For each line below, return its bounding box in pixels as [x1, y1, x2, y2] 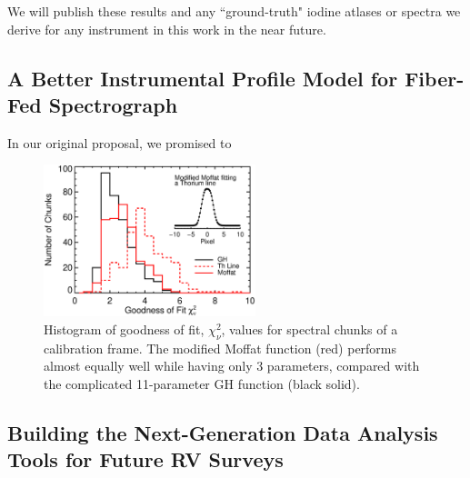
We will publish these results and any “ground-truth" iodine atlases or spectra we [7, 2, 461, 20]
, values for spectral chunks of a [221, 319, 398, 338]
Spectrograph [48, 90, 178, 118]
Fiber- [405, 64, 465, 92]
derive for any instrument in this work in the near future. [7, 19, 326, 38]
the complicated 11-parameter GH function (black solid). [44, 373, 360, 393]
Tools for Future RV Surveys [7, 445, 284, 473]
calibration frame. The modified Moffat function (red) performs [44, 338, 397, 357]
